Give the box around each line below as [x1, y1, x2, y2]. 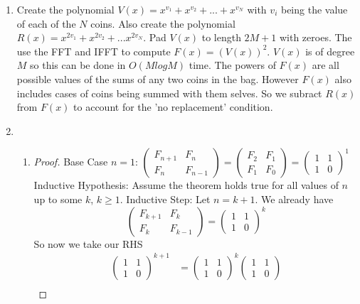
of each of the [16, 16, 76, 31]
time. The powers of [189, 58, 276, 72]
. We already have [255, 191, 334, 206]
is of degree [305, 43, 355, 58]
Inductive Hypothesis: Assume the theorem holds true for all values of [33, 178, 339, 192]
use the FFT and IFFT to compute [16, 43, 171, 58]
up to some [33, 191, 83, 206]
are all [312, 58, 339, 72]
